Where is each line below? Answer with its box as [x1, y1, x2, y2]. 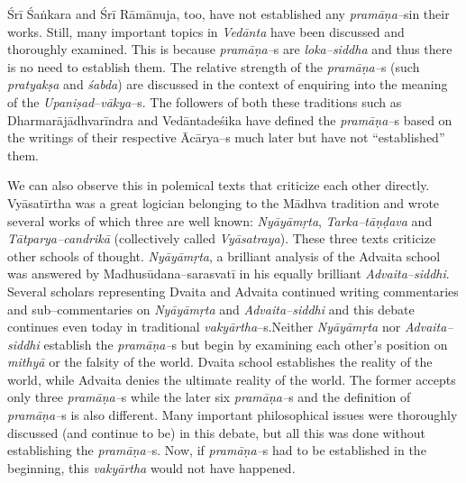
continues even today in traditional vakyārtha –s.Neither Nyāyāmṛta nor [7, 317, 401, 336]
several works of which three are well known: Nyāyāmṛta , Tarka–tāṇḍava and [7, 211, 433, 230]
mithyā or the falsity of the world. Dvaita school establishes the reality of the [7, 352, 433, 371]
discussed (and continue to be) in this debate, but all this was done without [7, 423, 426, 442]
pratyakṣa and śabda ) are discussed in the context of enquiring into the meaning [7, 75, 448, 94]
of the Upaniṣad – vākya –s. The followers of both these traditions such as [7, 92, 402, 111]
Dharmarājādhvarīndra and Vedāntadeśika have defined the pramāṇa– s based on [7, 110, 452, 129]
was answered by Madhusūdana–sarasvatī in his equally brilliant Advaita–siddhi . [7, 264, 450, 283]
